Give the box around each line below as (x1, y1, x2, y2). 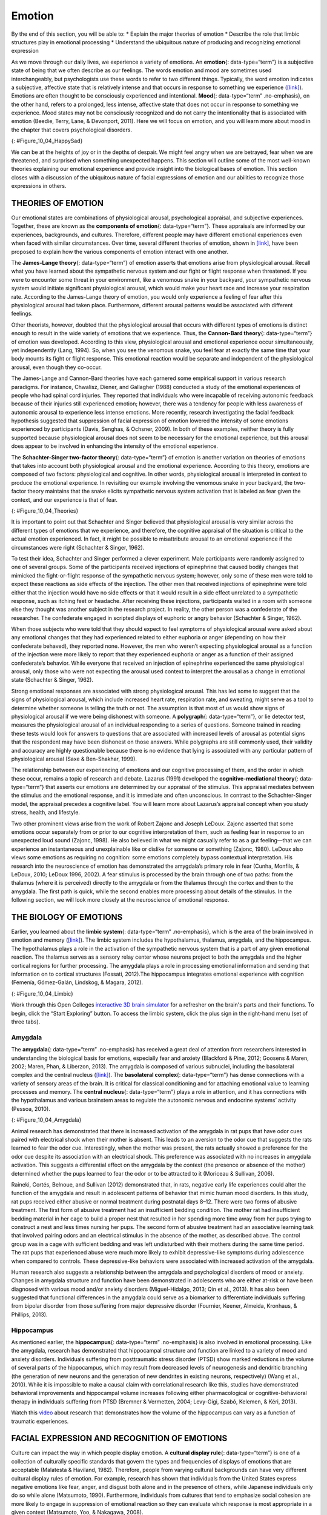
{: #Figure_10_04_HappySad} (11, 137, 83, 145)
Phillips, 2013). (11, 1311, 48, 1318)
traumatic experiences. (11, 1417, 69, 1425)
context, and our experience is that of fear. (11, 496, 118, 503)
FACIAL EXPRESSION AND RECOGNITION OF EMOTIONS (11, 1433, 228, 1443)
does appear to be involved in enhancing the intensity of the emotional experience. (11, 442, 218, 450)
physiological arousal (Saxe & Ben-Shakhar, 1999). (11, 755, 137, 762)
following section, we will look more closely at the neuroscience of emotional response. (11, 896, 230, 904)
